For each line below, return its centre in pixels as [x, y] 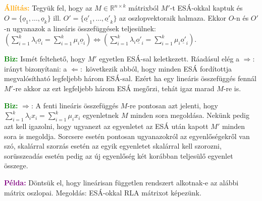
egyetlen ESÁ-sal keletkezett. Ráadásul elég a [169, 59]
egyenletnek [101, 115]
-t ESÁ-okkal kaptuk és [206, 8]
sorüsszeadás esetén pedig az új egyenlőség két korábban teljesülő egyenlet [119, 155]
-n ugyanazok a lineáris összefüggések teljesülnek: [80, 28]
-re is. [232, 88]
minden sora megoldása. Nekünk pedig [190, 115]
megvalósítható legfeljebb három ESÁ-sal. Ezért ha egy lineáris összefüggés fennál [130, 78]
